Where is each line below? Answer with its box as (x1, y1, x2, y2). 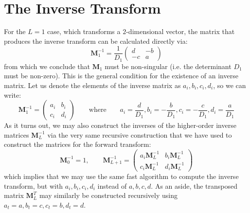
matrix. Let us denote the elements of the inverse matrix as (4, 80, 181, 90)
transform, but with (4, 180, 63, 191)
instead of (97, 180, 127, 191)
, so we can (213, 80, 246, 90)
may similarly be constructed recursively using (39, 190, 178, 200)
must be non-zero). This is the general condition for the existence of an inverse (4, 71, 238, 81)
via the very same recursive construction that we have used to (47, 129, 232, 140)
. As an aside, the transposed (151, 180, 238, 191)
